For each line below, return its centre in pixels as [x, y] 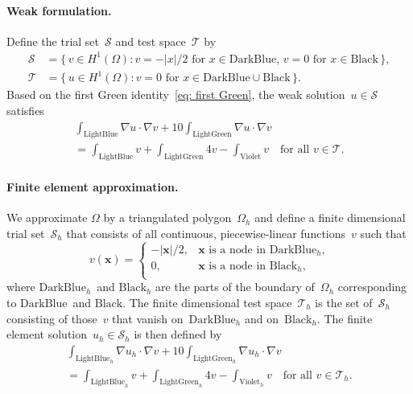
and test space [151, 41]
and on [261, 318]
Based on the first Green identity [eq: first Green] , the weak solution [176, 94]
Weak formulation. [59, 10]
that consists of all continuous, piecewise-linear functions [206, 233]
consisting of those [52, 318]
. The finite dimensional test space [207, 302]
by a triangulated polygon [167, 218]
